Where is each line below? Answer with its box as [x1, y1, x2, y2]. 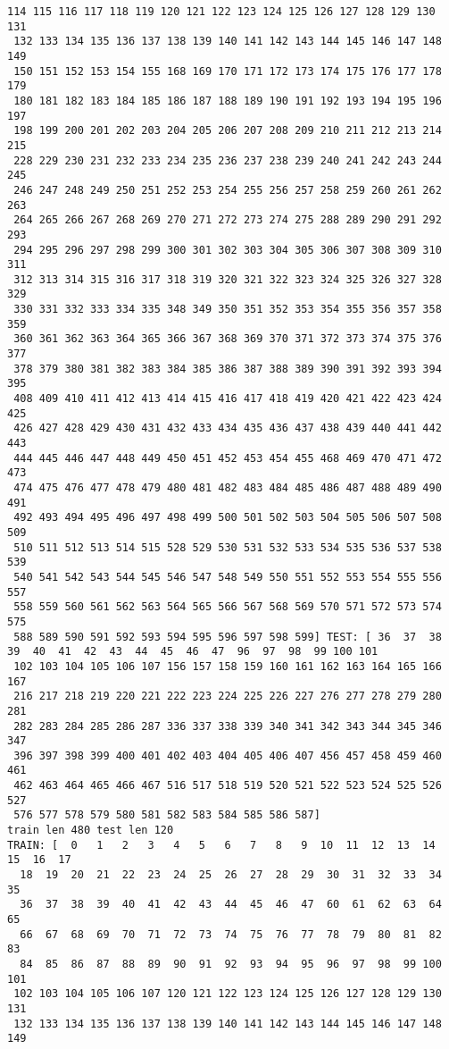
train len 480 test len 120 [7, 824, 174, 837]
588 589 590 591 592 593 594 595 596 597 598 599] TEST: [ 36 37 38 [13, 630, 442, 643]
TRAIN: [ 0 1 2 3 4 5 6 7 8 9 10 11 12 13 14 [7, 838, 436, 852]
